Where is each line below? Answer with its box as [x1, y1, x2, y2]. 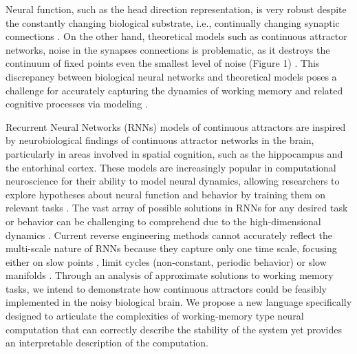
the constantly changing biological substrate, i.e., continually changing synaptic [6, 15, 340, 30]
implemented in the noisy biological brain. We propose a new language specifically [6, 295, 352, 309]
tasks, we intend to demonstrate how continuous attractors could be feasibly [6, 281, 327, 295]
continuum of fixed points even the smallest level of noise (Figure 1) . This [6, 56, 320, 70]
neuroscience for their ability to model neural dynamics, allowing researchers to [6, 174, 340, 188]
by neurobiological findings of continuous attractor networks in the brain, [6, 133, 314, 147]
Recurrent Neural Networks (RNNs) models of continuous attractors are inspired [6, 119, 346, 134]
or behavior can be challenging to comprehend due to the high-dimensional [6, 214, 321, 228]
